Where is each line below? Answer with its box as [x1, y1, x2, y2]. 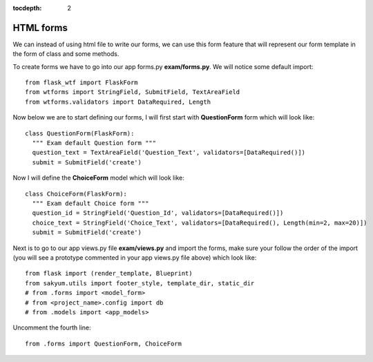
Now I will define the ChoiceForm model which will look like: [12, 173, 184, 182]
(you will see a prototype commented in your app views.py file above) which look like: [12, 253, 257, 262]
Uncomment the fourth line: [12, 323, 91, 332]
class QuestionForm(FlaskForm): [25, 129, 135, 137]
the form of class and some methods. [12, 50, 119, 58]
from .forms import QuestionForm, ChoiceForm [25, 339, 182, 347]
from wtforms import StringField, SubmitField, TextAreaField [25, 88, 240, 96]
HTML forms [12, 21, 68, 34]
